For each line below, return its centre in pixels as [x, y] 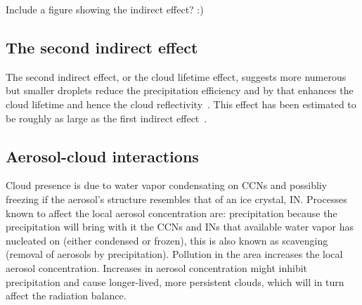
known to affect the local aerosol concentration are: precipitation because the [172, 213]
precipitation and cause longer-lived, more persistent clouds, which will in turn [175, 281]
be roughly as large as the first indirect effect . [106, 118]
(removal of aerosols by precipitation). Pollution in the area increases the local [174, 254]
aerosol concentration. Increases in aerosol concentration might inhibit [157, 267]
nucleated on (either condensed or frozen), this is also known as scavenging [167, 240]
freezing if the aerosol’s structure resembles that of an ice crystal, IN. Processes [176, 199]
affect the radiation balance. [66, 296]
